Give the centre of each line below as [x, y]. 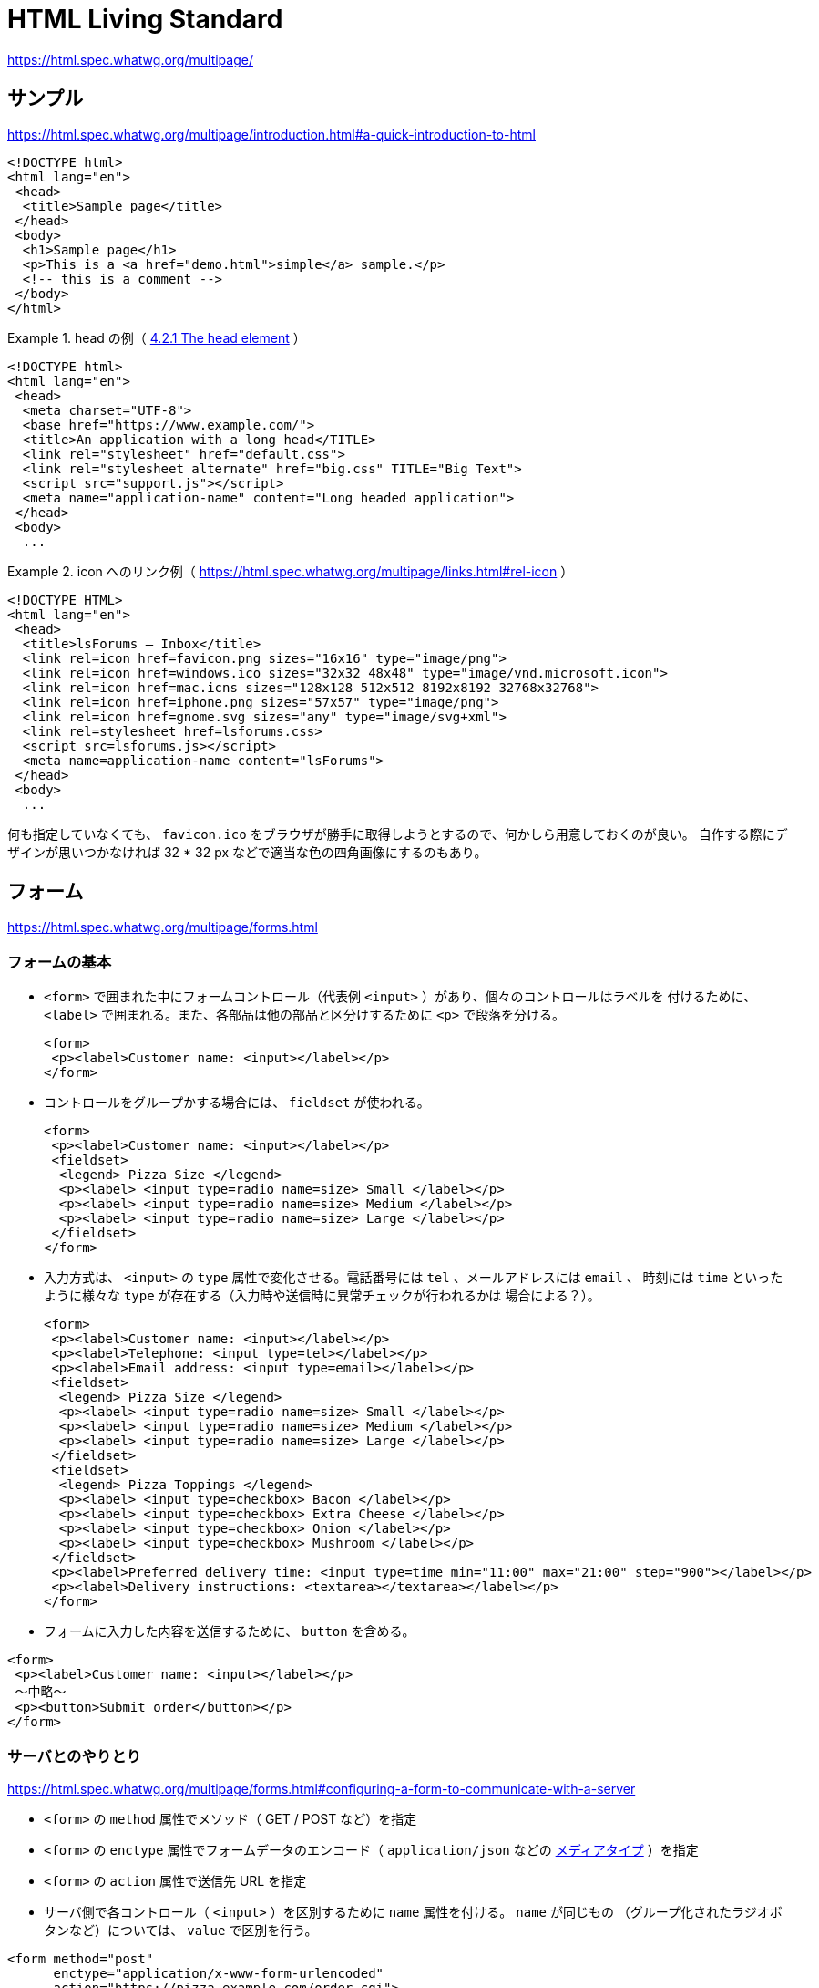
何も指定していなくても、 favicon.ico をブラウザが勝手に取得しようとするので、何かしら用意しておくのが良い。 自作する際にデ [398, 834]
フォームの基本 [60, 962]
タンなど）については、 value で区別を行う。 [181, 1930]
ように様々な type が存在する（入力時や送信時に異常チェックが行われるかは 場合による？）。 [322, 1296]
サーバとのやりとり [74, 1756]
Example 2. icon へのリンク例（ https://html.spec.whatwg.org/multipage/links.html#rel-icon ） [291, 571]
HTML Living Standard [145, 19]
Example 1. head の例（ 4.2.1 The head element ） [157, 337]
